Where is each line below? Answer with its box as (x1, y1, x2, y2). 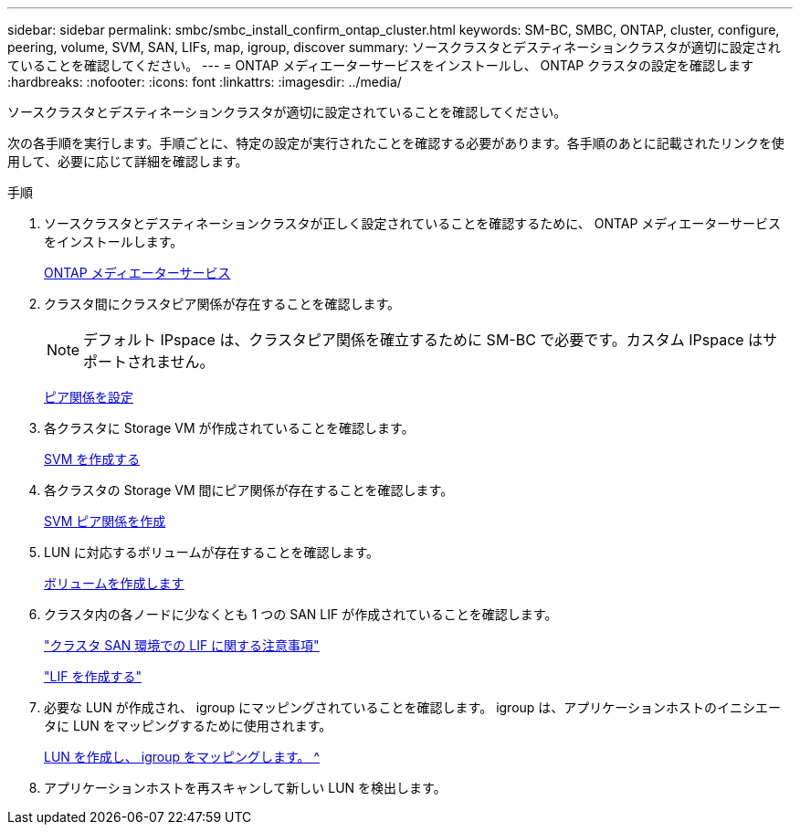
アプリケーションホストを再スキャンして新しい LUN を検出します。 (44, 780, 447, 795)
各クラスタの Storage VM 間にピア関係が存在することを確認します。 (44, 482, 454, 498)
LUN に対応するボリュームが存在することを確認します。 (44, 544, 379, 560)
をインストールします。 (44, 234, 184, 249)
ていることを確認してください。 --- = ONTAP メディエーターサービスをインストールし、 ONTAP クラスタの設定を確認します (7, 58, 753, 73)
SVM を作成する (44, 451, 141, 467)
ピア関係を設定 (44, 389, 133, 405)
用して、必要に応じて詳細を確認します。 (7, 153, 248, 169)
